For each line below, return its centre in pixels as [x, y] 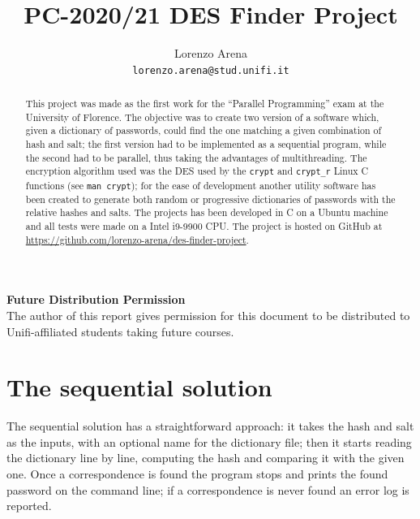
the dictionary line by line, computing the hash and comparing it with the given [206, 458]
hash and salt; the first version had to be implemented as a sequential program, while [206, 144]
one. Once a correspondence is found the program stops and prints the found [197, 474]
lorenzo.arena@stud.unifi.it [211, 70]
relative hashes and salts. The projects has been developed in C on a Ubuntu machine [207, 212]
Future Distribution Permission [96, 299]
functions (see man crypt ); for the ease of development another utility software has [201, 185]
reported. [29, 506]
